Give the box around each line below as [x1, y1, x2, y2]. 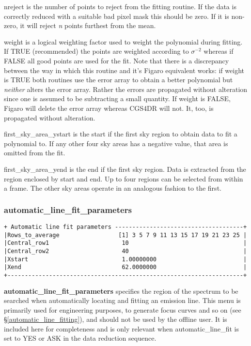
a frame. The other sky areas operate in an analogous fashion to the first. [4, 183, 221, 193]
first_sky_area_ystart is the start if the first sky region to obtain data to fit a [4, 129, 237, 139]
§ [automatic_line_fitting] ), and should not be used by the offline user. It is [4, 314, 227, 324]
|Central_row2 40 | [4, 247, 247, 255]
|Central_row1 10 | [4, 240, 247, 247]
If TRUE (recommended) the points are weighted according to [4, 46, 189, 56]
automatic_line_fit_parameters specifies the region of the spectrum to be [4, 286, 238, 296]
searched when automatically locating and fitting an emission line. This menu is [4, 295, 241, 305]
